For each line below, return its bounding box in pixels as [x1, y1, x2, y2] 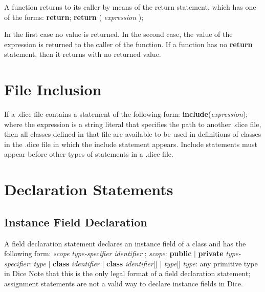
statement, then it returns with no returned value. [4, 49, 161, 59]
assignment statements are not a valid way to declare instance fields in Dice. [4, 278, 243, 289]
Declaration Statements [4, 179, 173, 200]
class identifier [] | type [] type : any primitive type [106, 258, 258, 268]
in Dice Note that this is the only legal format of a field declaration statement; [4, 268, 251, 279]
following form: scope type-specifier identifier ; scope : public [4, 248, 192, 259]
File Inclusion [4, 79, 102, 100]
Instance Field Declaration [4, 214, 147, 230]
